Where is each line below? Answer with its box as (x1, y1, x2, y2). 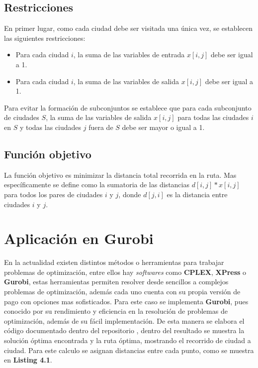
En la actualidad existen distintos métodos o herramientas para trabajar (4, 257, 224, 267)
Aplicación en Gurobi (4, 228, 154, 248)
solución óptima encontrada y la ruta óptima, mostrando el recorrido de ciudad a (4, 335, 251, 345)
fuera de (88, 122, 113, 132)
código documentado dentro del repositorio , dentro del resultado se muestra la (4, 325, 245, 336)
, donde (118, 189, 141, 199)
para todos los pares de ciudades (4, 189, 103, 199)
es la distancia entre (167, 189, 228, 199)
